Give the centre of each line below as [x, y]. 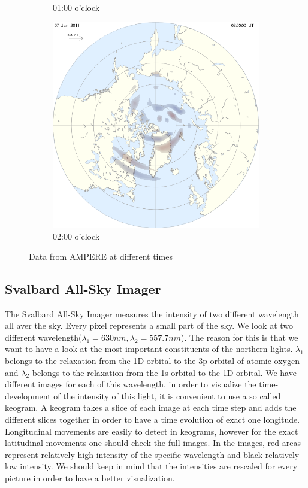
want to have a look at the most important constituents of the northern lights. [149, 349]
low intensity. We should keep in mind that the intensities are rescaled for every [151, 466]
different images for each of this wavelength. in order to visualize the [131, 384]
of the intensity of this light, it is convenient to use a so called [167, 395]
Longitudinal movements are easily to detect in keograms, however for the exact [152, 431]
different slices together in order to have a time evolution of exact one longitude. [153, 419]
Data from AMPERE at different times [101, 256]
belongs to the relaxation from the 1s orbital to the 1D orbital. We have [164, 372]
